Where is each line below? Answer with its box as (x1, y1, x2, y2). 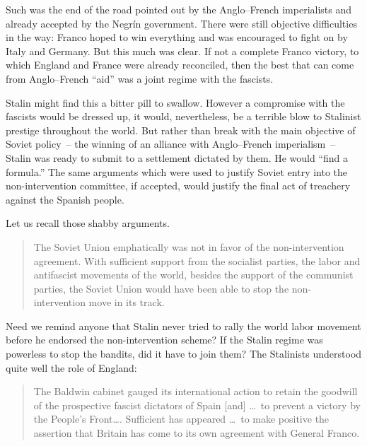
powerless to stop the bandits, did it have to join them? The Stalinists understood (6, 346, 362, 361)
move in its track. (88, 295, 165, 310)
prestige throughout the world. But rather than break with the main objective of (6, 122, 356, 137)
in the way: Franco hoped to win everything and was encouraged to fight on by (6, 30, 348, 45)
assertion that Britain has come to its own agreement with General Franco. (33, 426, 360, 440)
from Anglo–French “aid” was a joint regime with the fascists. (6, 71, 274, 86)
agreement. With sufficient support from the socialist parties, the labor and (33, 253, 361, 268)
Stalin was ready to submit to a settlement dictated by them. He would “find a (6, 150, 349, 165)
